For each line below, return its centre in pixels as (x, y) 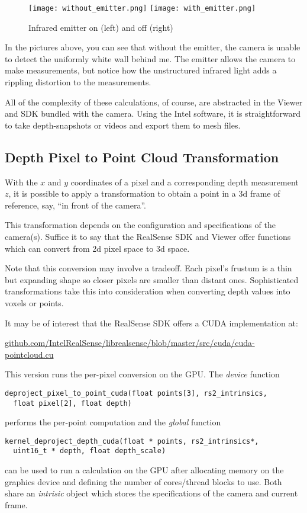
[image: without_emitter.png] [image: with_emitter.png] (142, 8)
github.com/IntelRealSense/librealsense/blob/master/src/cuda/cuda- (130, 343)
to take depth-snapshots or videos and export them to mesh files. (123, 125)
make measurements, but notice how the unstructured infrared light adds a (141, 70)
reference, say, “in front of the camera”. (75, 205)
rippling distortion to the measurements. (78, 82)
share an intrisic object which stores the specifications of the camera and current (151, 493)
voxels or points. (34, 302)
